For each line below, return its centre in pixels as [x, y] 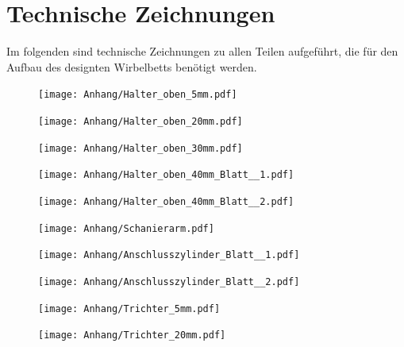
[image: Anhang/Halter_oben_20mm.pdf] [140, 121]
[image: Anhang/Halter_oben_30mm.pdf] [140, 148]
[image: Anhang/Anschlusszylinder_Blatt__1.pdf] [169, 255]
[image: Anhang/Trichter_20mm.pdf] [132, 335]
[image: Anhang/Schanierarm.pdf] [126, 228]
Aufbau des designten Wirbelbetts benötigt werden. [132, 66]
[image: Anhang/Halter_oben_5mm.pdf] [138, 95]
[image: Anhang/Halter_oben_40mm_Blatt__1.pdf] [166, 175]
